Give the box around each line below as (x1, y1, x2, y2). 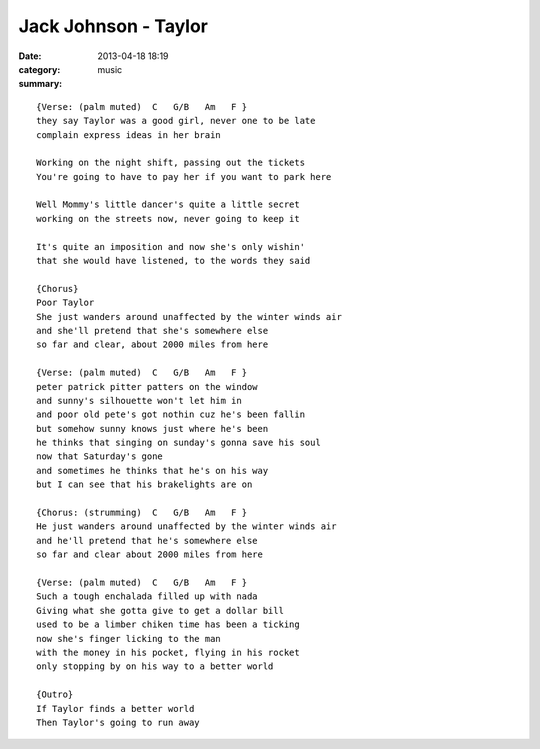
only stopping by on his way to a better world (36, 661, 274, 672)
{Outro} (36, 689, 74, 700)
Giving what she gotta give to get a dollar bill (36, 605, 285, 616)
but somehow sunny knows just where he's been (36, 423, 269, 434)
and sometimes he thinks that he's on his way (36, 465, 269, 476)
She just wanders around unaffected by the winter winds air (36, 311, 342, 322)
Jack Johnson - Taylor (18, 15, 209, 37)
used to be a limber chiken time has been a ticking (36, 619, 300, 630)
